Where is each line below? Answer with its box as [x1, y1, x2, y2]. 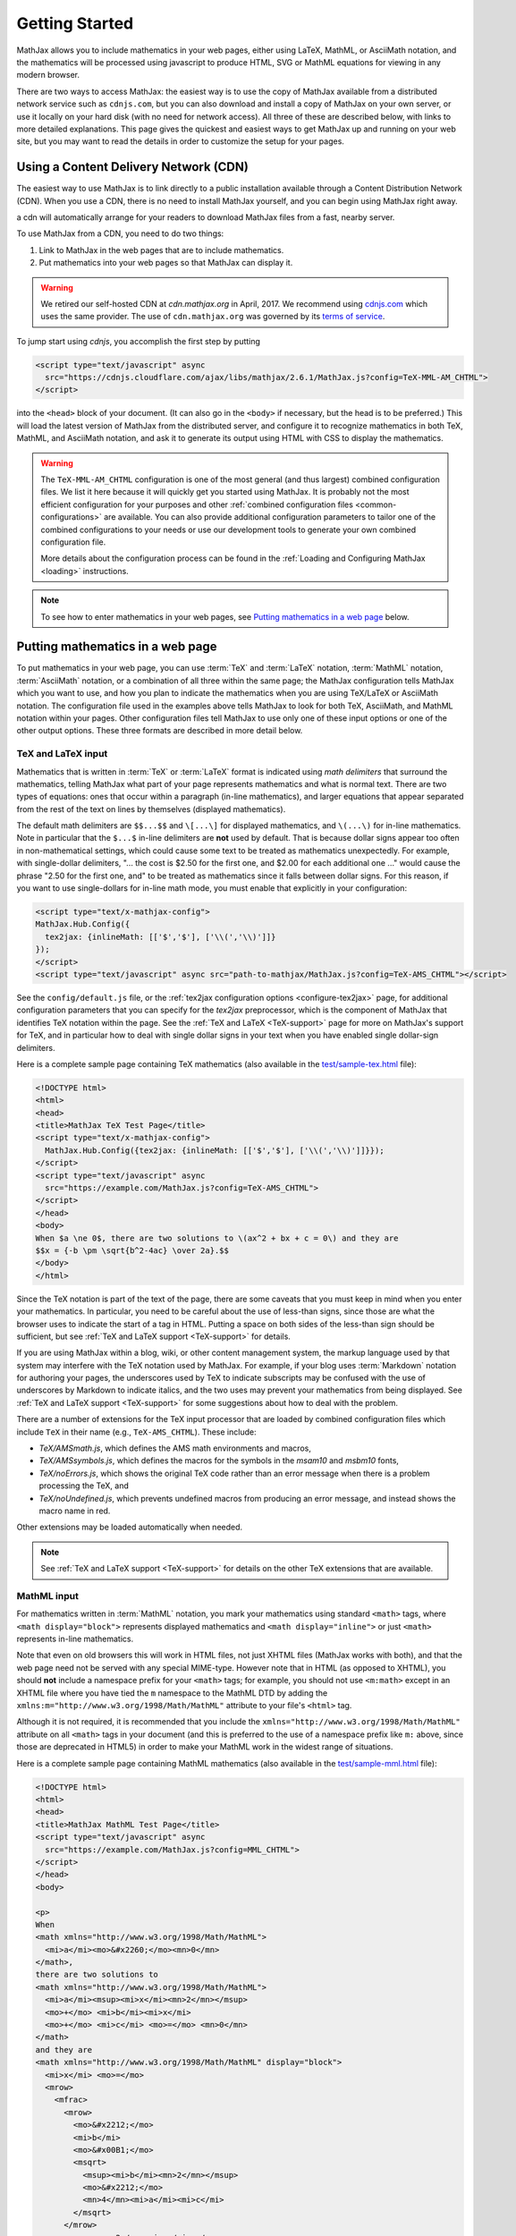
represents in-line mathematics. [16, 1633, 134, 1645]
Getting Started [16, 13, 134, 33]
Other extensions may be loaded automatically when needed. [16, 1521, 243, 1533]
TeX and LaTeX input [16, 748, 108, 760]
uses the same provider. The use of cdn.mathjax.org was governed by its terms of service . [40, 311, 385, 322]
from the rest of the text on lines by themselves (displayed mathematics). [16, 803, 286, 814]
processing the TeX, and [38, 1480, 130, 1491]
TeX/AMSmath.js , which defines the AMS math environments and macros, [38, 1443, 312, 1453]
